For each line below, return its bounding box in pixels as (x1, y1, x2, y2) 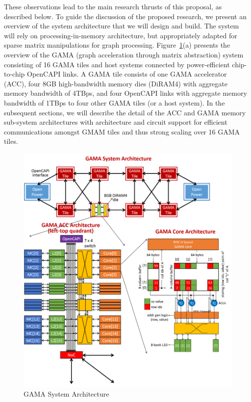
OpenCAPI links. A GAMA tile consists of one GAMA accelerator (27, 69, 227, 79)
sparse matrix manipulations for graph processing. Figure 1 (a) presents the (4, 40, 230, 50)
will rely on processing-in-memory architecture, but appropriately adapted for (4, 30, 237, 40)
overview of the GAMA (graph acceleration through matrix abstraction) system (4, 49, 244, 59)
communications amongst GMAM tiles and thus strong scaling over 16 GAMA (4, 126, 240, 136)
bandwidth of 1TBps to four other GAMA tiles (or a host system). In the (4, 97, 225, 107)
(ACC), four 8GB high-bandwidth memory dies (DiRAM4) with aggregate (4, 78, 227, 88)
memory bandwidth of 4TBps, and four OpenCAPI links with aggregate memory (4, 88, 247, 98)
